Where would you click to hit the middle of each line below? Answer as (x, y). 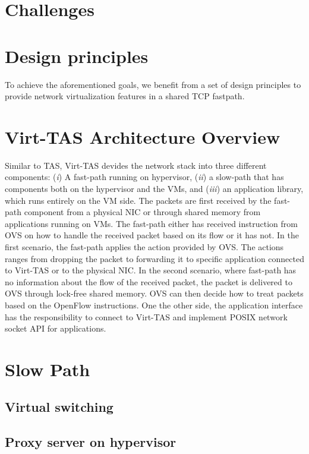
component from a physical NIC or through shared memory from (142, 212)
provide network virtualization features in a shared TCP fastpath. (125, 96)
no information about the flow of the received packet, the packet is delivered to (149, 281)
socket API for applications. (56, 328)
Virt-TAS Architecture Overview (143, 136)
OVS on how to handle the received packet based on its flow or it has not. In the (152, 235)
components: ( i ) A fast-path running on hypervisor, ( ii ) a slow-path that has (144, 177)
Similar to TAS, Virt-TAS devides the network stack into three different (136, 165)
